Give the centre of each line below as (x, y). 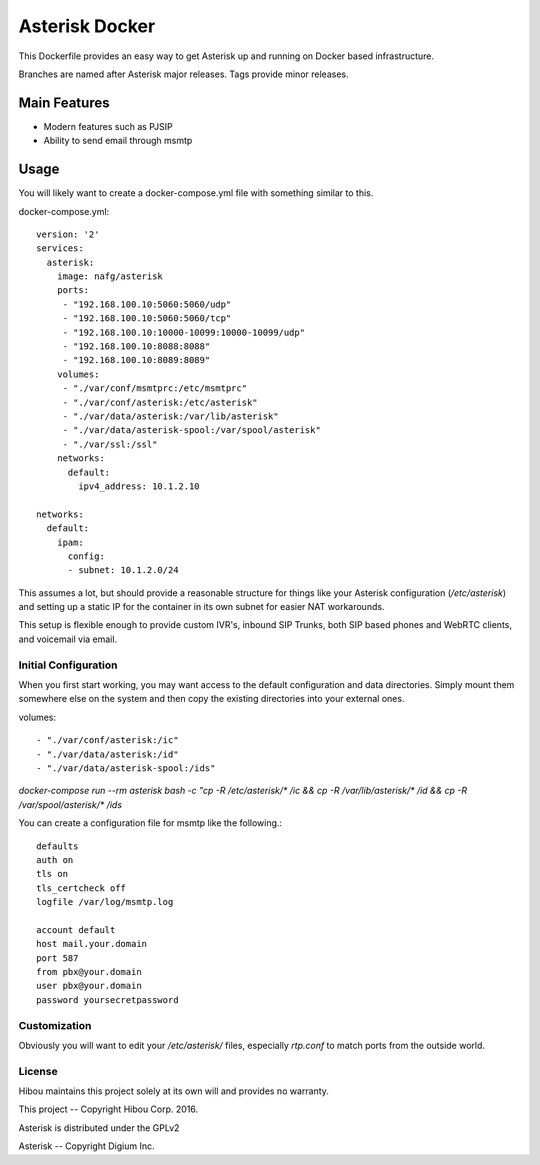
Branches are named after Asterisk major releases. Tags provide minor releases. (183, 74)
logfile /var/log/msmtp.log (105, 902)
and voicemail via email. (68, 639)
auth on (55, 859)
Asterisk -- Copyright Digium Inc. (86, 1146)
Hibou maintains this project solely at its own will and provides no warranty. (174, 1091)
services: (60, 248)
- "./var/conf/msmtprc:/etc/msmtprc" (155, 388)
